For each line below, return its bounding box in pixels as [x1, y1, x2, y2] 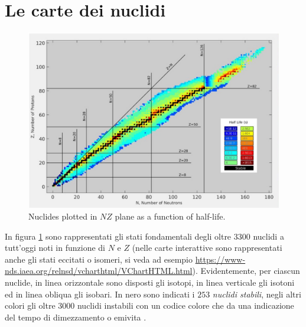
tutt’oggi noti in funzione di [5, 241, 105, 254]
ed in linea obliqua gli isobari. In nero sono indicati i [5, 287, 195, 300]
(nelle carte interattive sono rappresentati [132, 241, 282, 254]
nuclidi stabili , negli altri [212, 287, 301, 300]
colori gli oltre [5, 299, 56, 312]
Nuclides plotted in [28, 210, 97, 223]
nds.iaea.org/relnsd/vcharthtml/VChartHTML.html [5, 264, 193, 277]
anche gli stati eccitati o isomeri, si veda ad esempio [5, 253, 193, 265]
